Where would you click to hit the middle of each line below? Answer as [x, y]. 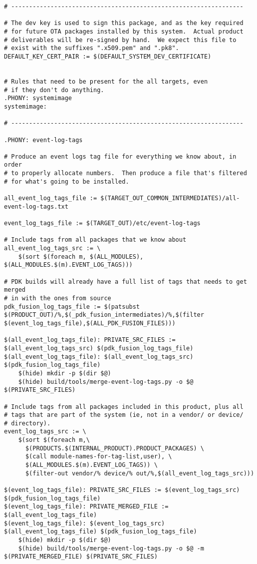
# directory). [27, 423]
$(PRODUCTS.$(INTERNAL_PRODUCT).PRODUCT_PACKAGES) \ [115, 448]
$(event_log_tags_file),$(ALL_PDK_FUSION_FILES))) [90, 323]
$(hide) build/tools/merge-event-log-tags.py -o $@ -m [111, 548]
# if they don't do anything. [54, 90]
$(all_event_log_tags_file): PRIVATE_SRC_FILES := [90, 340]
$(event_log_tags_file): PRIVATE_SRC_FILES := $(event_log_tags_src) [122, 490]
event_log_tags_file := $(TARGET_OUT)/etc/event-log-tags [102, 223]
